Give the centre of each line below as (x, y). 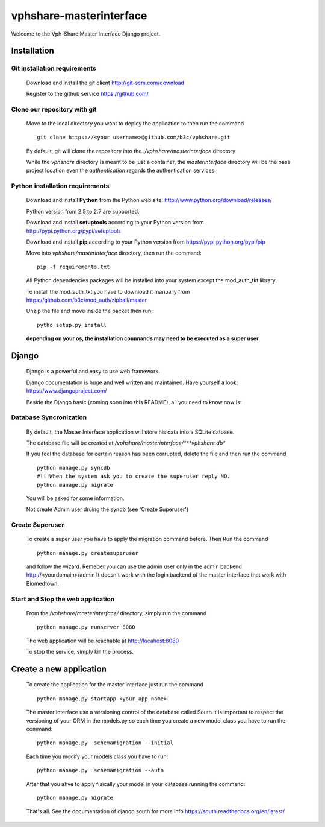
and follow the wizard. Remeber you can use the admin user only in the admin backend (134, 566)
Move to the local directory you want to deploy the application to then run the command (135, 123)
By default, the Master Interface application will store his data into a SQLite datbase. (130, 432)
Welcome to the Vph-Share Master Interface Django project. (86, 34)
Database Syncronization (49, 417)
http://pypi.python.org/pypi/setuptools (74, 231)
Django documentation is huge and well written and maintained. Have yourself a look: (132, 382)
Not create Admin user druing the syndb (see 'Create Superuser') (107, 509)
